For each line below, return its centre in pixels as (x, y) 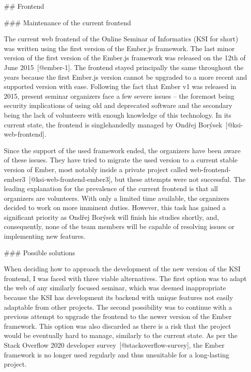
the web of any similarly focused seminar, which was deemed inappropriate (115, 288)
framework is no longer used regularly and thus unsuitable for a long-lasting (117, 354)
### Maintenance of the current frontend (68, 22)
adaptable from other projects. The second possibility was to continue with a (118, 307)
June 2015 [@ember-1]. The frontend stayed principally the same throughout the (124, 67)
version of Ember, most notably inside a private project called (96, 169)
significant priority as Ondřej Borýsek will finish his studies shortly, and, (112, 217)
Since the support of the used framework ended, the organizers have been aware (122, 150)
